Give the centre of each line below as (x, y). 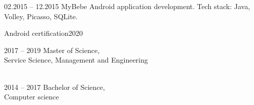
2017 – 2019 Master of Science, (52, 50)
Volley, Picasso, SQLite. (41, 16)
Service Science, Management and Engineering (76, 60)
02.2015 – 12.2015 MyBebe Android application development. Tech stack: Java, (127, 6)
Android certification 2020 (44, 33)
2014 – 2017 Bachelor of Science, (55, 87)
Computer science (32, 97)
